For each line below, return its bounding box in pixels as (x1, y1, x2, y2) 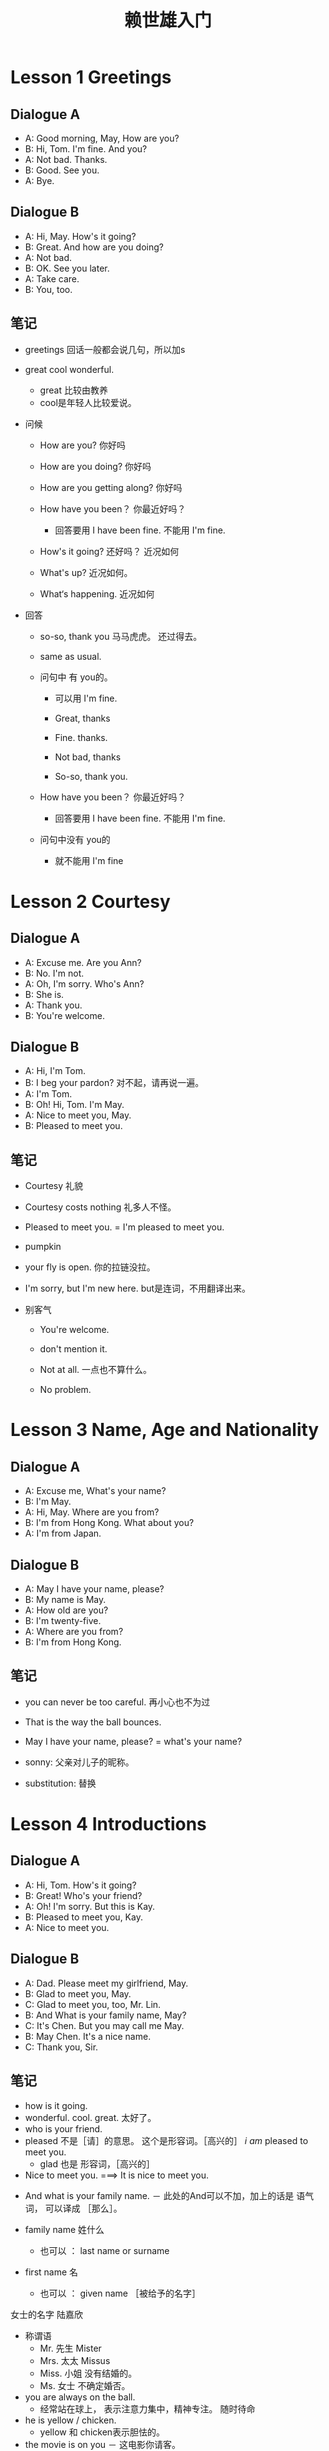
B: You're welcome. (24, 1009, 105, 1021)
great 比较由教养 (39, 384, 108, 396)
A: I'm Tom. (24, 1088, 73, 1100)
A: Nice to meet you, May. (24, 1109, 132, 1121)
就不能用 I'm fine (54, 854, 124, 866)
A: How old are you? (24, 1604, 109, 1616)
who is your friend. (24, 2122, 103, 2135)
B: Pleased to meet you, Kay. (24, 1911, 143, 1923)
